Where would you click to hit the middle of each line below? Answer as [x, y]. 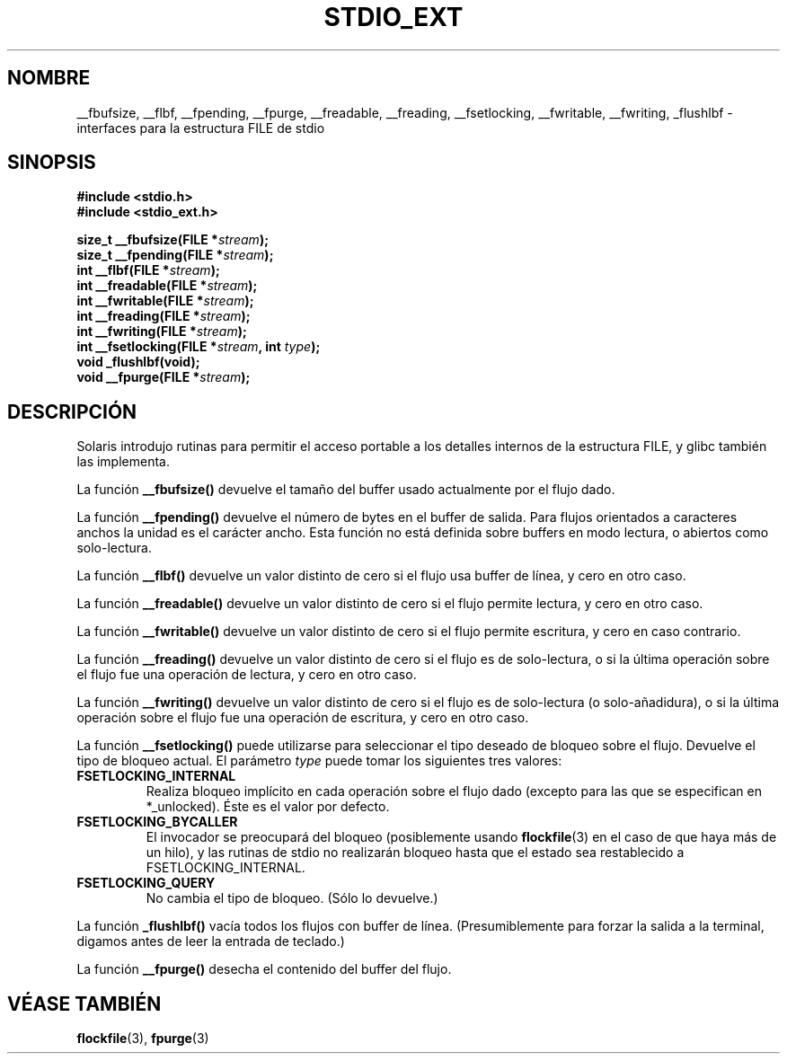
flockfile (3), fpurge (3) [143, 1039]
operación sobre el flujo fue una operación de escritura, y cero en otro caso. [303, 718]
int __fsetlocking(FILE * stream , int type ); [199, 347]
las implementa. [123, 462]
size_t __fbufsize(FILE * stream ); [172, 240]
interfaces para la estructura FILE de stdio [201, 128]
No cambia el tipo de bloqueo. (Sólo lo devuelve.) [292, 898]
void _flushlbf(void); [138, 362]
